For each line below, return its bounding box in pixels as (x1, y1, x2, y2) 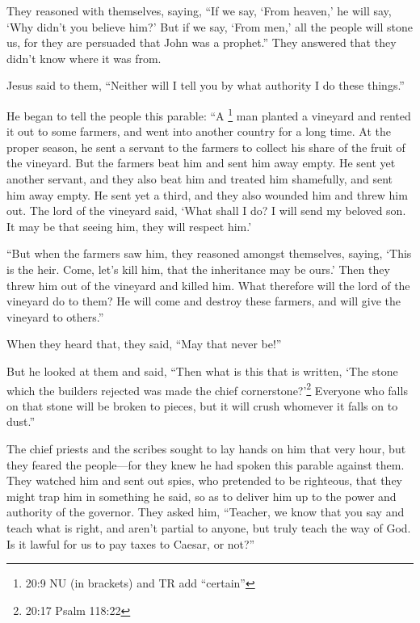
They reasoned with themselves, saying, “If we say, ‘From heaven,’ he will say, (6, 2, 392, 19)
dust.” (6, 413, 36, 430)
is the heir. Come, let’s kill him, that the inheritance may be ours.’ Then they (6, 260, 390, 277)
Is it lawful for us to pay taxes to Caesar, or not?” (6, 535, 255, 552)
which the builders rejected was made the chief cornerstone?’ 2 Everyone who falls (6, 379, 408, 398)
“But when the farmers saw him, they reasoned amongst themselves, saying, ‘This (6, 245, 412, 262)
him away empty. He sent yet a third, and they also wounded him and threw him (6, 186, 408, 203)
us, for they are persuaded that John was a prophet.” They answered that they (6, 34, 397, 51)
